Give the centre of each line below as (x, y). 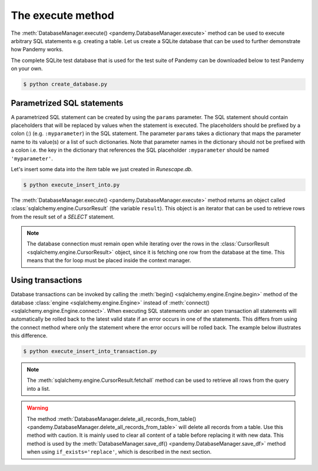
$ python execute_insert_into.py (72, 185)
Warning (37, 408)
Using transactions (47, 280)
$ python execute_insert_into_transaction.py (90, 351)
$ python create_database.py (65, 84)
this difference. (29, 336)
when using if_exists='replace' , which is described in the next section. (119, 452)
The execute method (62, 15)
